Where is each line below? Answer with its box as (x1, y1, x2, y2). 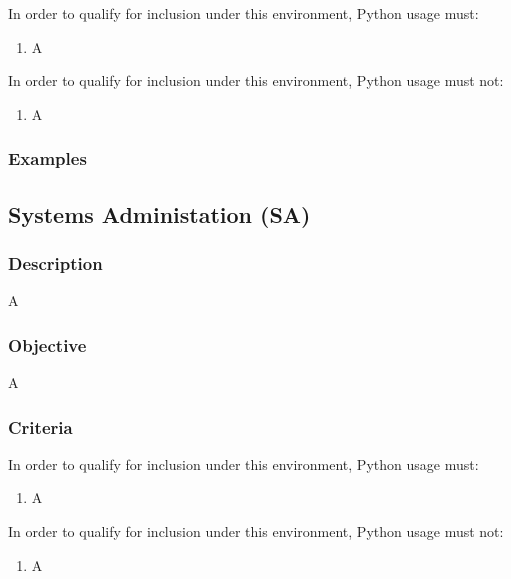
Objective (8, 332, 87, 357)
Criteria (8, 414, 73, 439)
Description (8, 250, 103, 275)
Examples (8, 146, 87, 171)
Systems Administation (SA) (8, 198, 311, 229)
